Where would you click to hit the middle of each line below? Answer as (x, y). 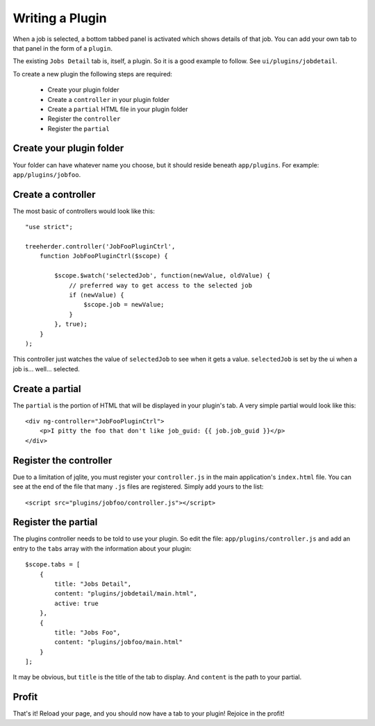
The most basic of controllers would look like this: (84, 211)
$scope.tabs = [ (53, 565)
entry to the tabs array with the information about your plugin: (102, 548)
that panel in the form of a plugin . (62, 48)
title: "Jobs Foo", (87, 632)
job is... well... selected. (46, 369)
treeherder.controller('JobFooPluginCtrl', (100, 247)
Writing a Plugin (60, 18)
